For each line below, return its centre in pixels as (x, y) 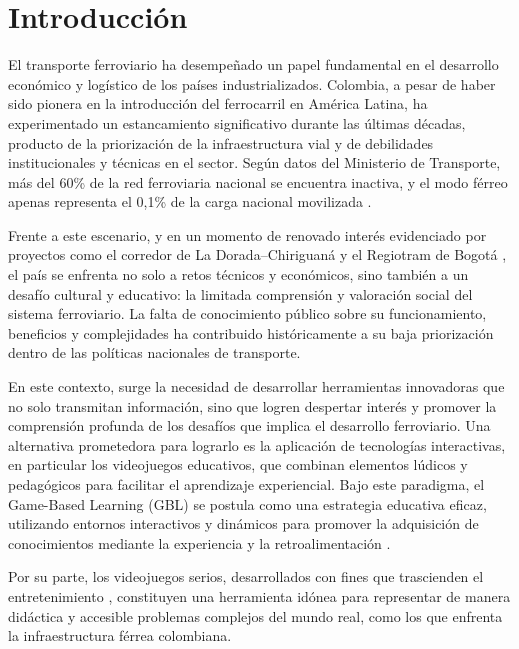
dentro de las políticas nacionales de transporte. (154, 352)
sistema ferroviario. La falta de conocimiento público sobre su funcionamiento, (247, 313)
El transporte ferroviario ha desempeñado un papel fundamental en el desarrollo (253, 64)
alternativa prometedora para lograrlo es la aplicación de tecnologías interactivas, (257, 444)
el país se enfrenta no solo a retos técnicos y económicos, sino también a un (238, 274)
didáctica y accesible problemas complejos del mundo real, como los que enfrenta (255, 615)
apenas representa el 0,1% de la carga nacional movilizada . (190, 201)
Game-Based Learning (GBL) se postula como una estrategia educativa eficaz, (247, 503)
